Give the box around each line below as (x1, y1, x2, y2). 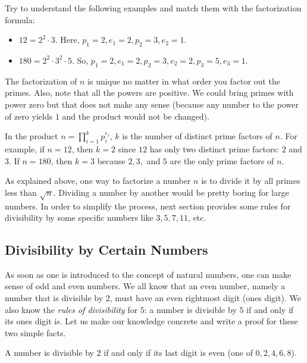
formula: (5, 13, 35, 26)
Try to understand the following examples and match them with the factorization (5, 2, 302, 14)
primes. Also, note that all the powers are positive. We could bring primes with (5, 86, 294, 99)
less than (5, 186, 37, 198)
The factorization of (5, 74, 77, 87)
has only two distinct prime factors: (149, 142, 279, 155)
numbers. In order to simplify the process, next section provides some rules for (5, 199, 291, 212)
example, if (5, 142, 45, 155)
